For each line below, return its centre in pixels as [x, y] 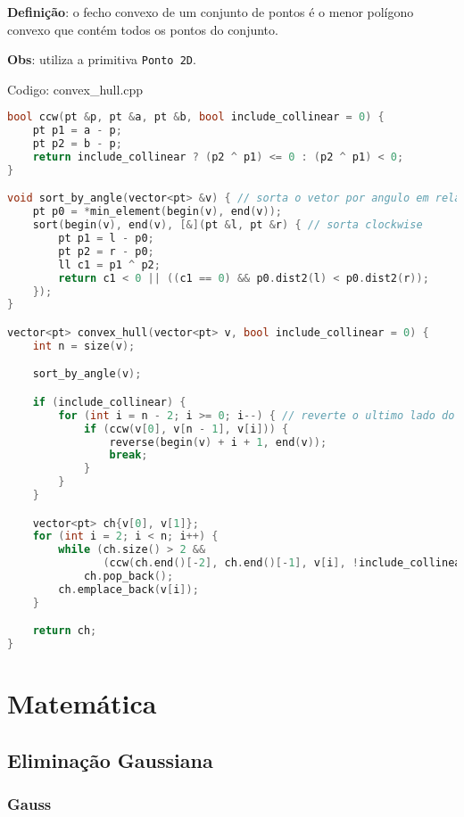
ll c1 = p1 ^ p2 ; [109, 264]
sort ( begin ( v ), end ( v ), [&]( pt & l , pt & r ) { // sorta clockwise [228, 225]
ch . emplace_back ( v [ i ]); [128, 589]
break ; [128, 455]
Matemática [82, 703]
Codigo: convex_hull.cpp [75, 89]
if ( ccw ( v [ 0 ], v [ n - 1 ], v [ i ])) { [186, 429]
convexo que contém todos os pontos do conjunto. [143, 29]
